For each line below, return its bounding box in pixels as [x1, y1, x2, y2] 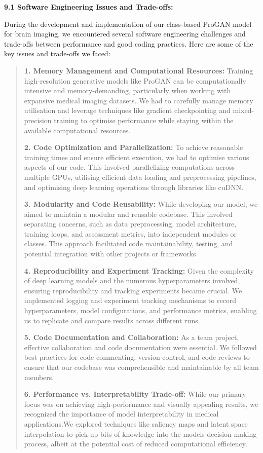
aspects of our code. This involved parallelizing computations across [24, 162, 235, 172]
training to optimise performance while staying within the [54, 115, 234, 125]
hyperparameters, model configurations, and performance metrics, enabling [24, 305, 257, 316]
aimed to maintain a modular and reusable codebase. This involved [24, 208, 233, 219]
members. [24, 371, 54, 382]
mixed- [233, 105, 254, 116]
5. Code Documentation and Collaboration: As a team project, [24, 332, 239, 343]
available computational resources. [24, 125, 131, 135]
